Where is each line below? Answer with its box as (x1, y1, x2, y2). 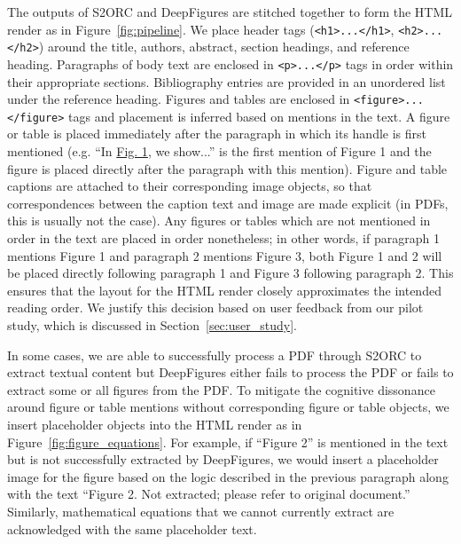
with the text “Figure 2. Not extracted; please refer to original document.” (7, 485, 410, 503)
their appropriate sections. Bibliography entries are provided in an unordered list (7, 72, 446, 91)
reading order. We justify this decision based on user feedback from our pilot (7, 298, 424, 317)
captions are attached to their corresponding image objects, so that (7, 177, 372, 195)
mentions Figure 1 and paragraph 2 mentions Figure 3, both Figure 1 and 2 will (7, 246, 442, 264)
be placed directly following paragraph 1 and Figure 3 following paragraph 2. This (7, 264, 454, 282)
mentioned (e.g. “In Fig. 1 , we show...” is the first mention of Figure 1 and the (7, 142, 432, 161)
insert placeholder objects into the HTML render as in (7, 414, 302, 433)
